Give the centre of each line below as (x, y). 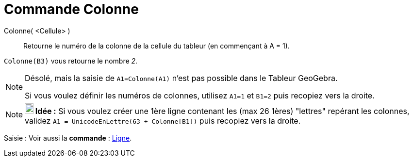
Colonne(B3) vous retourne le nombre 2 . (71, 61)
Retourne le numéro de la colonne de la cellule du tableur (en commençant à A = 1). (157, 46)
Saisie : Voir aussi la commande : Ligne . (68, 138)
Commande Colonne (71, 9)
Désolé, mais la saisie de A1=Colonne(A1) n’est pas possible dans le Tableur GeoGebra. (181, 78)
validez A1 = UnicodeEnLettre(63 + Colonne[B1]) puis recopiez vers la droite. (163, 121)
